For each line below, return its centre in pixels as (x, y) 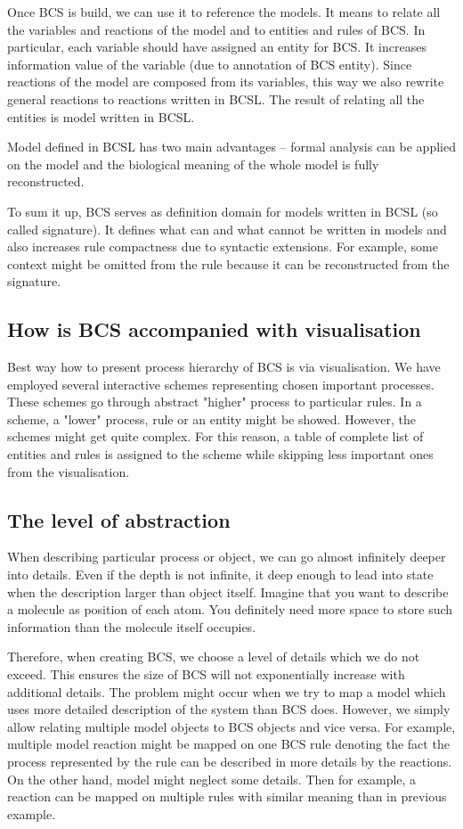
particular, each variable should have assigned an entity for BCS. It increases (217, 47)
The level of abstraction (119, 519)
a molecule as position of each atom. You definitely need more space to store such (230, 609)
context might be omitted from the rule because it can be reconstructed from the (228, 263)
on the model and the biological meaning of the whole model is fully (193, 164)
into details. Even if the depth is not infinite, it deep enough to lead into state (220, 575)
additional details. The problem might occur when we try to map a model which (227, 691)
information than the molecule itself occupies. (132, 626)
